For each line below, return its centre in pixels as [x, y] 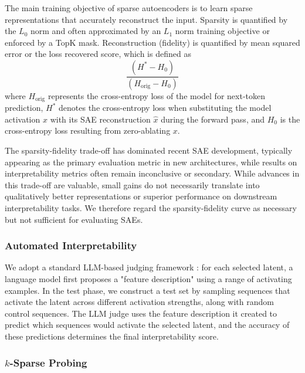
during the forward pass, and [213, 119]
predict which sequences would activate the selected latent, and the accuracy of [147, 325]
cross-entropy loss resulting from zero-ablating [88, 130]
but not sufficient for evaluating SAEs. [74, 219]
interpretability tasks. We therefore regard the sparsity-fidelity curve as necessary [151, 208]
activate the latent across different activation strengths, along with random [139, 302]
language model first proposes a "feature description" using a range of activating [148, 279]
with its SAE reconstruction [100, 119]
